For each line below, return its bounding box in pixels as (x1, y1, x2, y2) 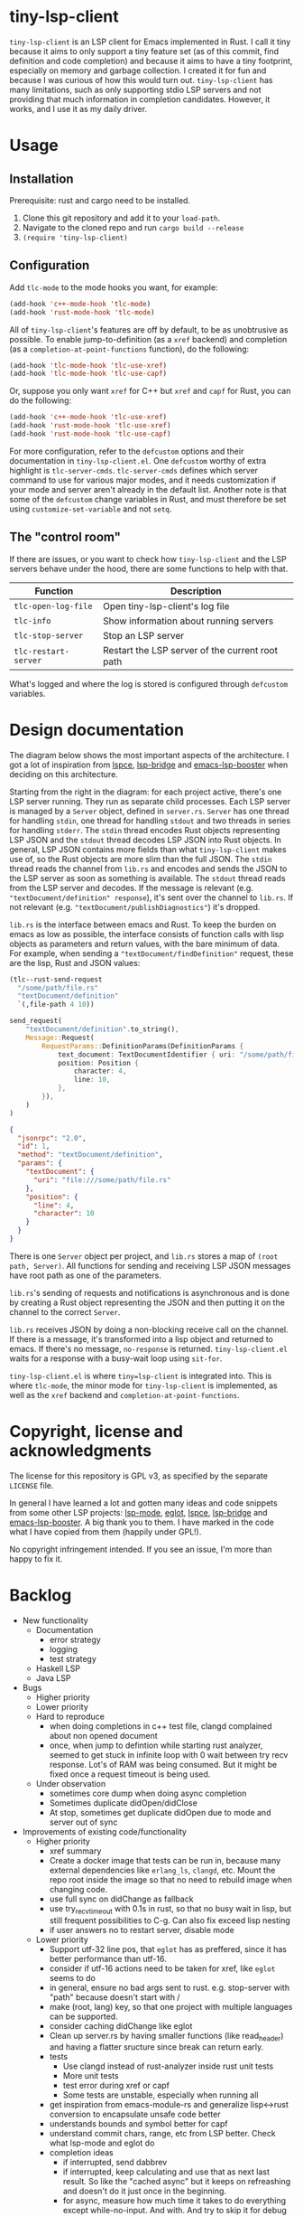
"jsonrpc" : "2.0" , (17, 1133, 87, 1142)
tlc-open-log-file (14, 601, 93, 611)
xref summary (49, 1845, 102, 1856)
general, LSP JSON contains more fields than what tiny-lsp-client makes (9, 843, 287, 855)
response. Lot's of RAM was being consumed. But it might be (49, 1759, 278, 1770)
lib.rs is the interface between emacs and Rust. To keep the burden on (9, 919, 277, 930)
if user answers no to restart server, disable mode (49, 1924, 234, 1935)
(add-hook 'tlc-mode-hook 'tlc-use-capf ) (9, 369, 168, 379)
